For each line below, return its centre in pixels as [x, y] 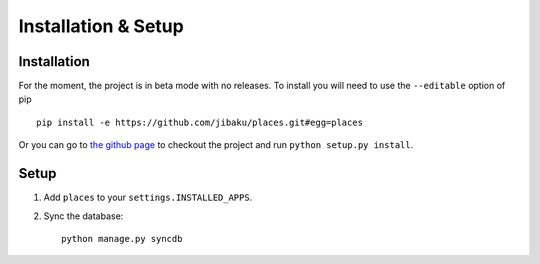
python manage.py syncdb [122, 238]
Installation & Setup [101, 26]
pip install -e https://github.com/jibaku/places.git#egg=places [200, 122]
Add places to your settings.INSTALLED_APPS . [148, 197]
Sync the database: [83, 216]
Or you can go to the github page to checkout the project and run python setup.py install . [216, 145]
